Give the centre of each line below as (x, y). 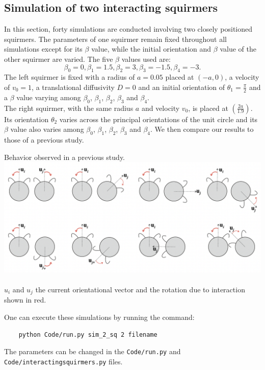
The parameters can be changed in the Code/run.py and (92, 351)
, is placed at (208, 108)
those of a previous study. (44, 139)
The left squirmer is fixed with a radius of (70, 77)
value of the (238, 49)
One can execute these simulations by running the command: (99, 317)
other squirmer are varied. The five (59, 59)
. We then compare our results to (202, 129)
